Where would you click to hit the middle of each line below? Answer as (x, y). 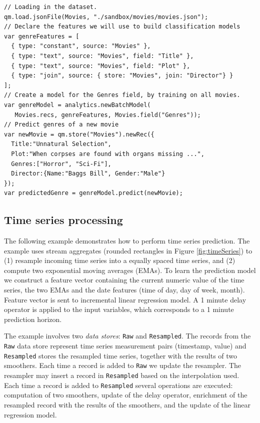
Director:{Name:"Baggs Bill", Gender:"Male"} (88, 174)
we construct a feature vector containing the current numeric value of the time (124, 280)
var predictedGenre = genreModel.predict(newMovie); (93, 193)
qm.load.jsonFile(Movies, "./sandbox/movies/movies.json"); (106, 17)
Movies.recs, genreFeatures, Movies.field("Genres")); (108, 115)
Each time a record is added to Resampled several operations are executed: (118, 385)
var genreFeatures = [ (42, 36)
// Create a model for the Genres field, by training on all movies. (122, 95)
